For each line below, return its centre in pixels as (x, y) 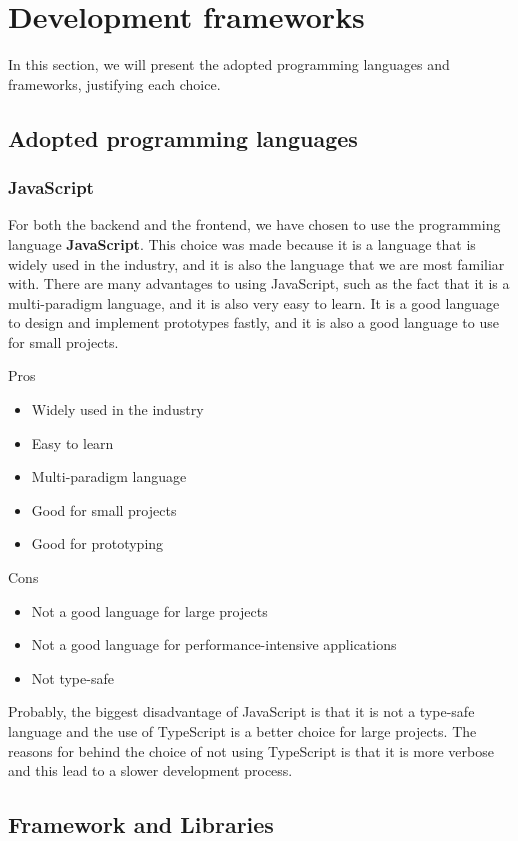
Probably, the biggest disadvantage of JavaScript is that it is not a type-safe (241, 711)
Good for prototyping (97, 543)
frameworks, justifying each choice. (114, 83)
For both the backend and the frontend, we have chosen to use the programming (254, 224)
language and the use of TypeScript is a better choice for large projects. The (242, 731)
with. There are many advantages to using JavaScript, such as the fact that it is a (259, 283)
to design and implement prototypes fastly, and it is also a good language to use (253, 322)
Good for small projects (104, 509)
